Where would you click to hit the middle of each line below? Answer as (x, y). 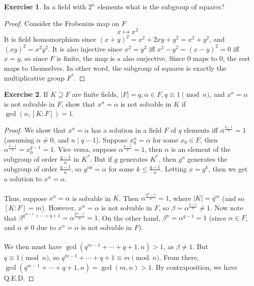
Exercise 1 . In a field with (45, 6)
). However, (59, 208)
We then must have (33, 246)
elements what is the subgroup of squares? (161, 6)
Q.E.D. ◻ (19, 277)
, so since (34, 58)
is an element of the (201, 149)
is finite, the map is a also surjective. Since (121, 58)
